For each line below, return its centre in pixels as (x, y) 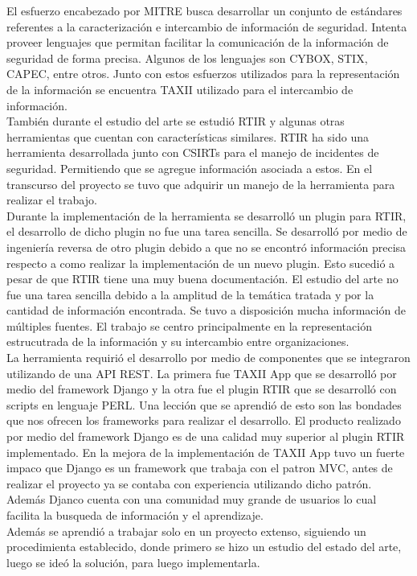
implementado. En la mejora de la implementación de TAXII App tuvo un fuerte (206, 452)
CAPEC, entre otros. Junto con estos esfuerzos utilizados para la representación (203, 74)
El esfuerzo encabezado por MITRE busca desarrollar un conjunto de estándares (204, 10)
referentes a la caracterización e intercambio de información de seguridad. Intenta (207, 26)
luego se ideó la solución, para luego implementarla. (133, 562)
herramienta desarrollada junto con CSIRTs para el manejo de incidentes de (193, 152)
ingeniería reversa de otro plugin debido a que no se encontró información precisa (206, 247)
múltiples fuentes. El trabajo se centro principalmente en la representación (189, 325)
